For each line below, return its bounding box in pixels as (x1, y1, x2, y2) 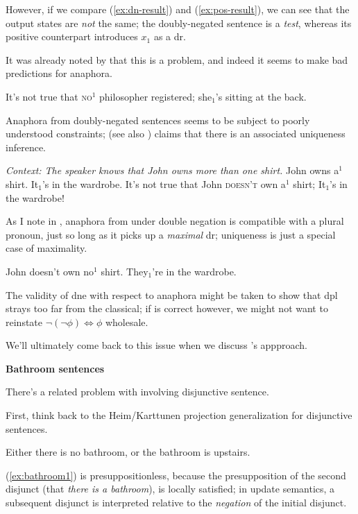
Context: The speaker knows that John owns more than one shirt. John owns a (6, 163, 339, 178)
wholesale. (105, 314, 148, 329)
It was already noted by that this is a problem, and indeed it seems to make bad (6, 52, 348, 67)
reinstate (6, 314, 43, 329)
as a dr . (153, 29, 186, 44)
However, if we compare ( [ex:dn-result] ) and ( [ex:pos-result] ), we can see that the (6, 2, 350, 16)
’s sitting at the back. (215, 89, 307, 103)
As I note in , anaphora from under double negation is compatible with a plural (6, 214, 344, 228)
